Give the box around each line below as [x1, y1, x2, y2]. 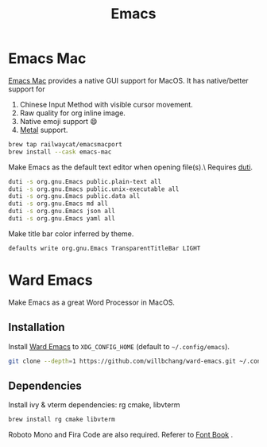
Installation [8, 321, 65, 334]
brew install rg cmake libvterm [8, 415, 115, 424]
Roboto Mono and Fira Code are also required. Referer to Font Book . [8, 430, 234, 440]
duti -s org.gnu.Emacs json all [8, 208, 115, 216]
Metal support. [19, 125, 68, 134]
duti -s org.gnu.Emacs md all [8, 200, 109, 208]
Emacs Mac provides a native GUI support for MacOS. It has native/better [8, 76, 249, 85]
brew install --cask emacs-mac [8, 148, 112, 156]
